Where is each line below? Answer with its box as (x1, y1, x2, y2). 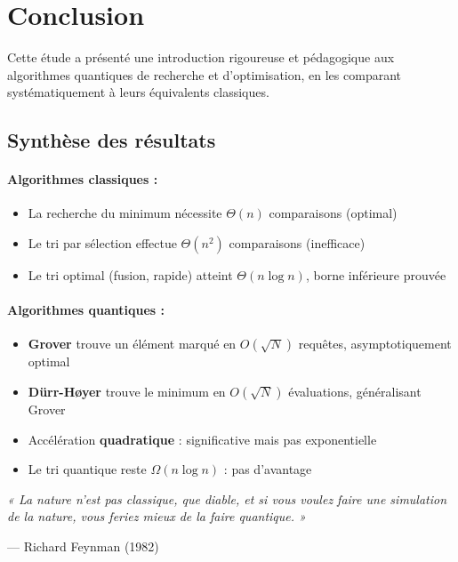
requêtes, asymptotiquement (298, 334, 452, 353)
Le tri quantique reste (28, 460, 147, 478)
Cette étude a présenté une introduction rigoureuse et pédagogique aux (7, 48, 395, 67)
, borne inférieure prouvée (305, 266, 446, 285)
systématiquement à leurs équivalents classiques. (7, 83, 269, 101)
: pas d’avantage (223, 460, 312, 478)
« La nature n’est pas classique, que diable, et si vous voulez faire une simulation (7, 489, 447, 508)
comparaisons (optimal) (269, 204, 398, 222)
